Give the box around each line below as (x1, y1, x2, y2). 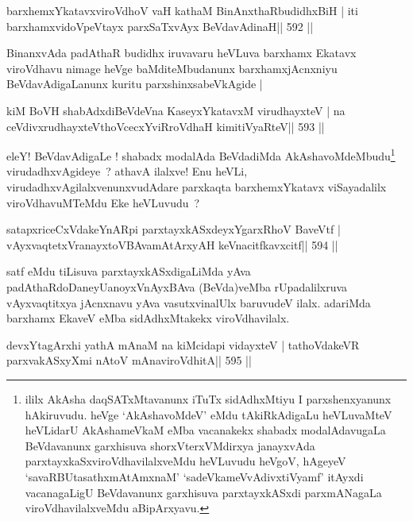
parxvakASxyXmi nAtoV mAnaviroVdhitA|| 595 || (6, 352, 252, 369)
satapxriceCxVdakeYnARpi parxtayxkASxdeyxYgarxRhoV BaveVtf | (6, 221, 341, 237)
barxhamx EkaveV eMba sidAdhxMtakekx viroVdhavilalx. (6, 310, 290, 326)
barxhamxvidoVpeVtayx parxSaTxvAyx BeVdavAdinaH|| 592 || (6, 17, 314, 34)
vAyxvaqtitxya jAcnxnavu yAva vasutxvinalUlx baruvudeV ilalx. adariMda (6, 294, 371, 311)
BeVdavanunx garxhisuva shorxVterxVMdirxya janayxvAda (25, 437, 315, 453)
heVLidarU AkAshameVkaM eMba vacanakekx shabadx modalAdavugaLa (25, 422, 386, 438)
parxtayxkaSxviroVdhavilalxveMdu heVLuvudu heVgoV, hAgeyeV (25, 453, 346, 469)
